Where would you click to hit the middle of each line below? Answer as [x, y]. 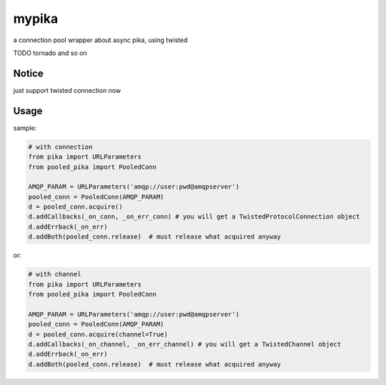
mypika [36, 19]
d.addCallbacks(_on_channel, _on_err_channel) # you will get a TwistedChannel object [185, 344]
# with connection [60, 147]
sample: [25, 128]
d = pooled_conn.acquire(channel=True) [98, 334]
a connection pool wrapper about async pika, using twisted [100, 40]
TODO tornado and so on [50, 53]
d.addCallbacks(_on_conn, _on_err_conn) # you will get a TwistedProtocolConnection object [194, 217]
